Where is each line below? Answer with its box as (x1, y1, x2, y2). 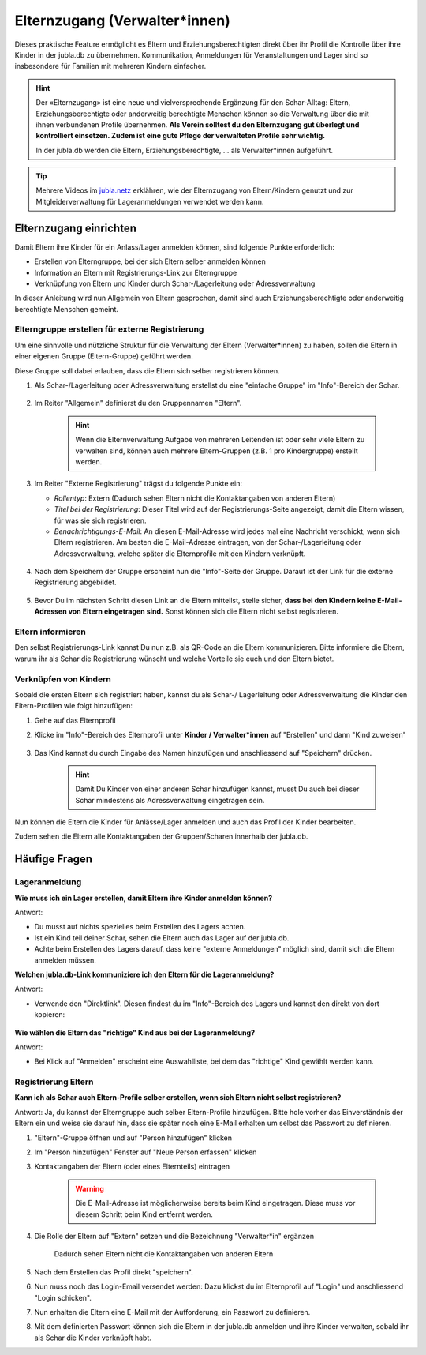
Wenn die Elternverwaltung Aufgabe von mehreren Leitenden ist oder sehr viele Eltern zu (75, 435, 365, 445)
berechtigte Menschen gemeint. (14, 304, 118, 313)
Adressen (34, 606, 67, 616)
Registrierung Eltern (14, 1076, 94, 1087)
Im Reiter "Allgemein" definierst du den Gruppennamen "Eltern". (34, 399, 242, 408)
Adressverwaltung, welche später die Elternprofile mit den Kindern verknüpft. (54, 549, 306, 558)
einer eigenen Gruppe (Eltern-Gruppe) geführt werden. (14, 351, 193, 361)
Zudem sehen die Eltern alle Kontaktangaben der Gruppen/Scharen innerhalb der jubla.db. (14, 831, 308, 841)
